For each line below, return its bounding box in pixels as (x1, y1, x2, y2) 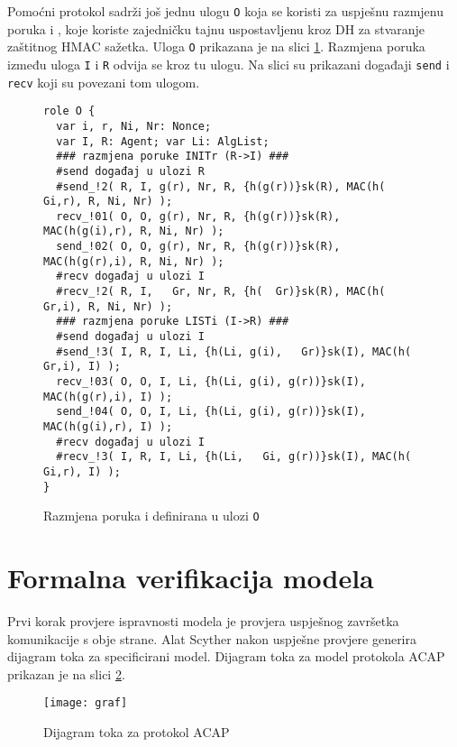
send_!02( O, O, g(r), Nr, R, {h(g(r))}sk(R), (56, 240, 341, 254)
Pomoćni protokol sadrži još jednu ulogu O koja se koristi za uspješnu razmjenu (7, 2, 444, 20)
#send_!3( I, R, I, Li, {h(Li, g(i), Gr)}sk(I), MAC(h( (56, 345, 412, 358)
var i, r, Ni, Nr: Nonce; (56, 119, 212, 133)
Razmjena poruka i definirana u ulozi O (43, 506, 260, 525)
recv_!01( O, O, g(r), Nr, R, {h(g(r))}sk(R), (56, 209, 341, 223)
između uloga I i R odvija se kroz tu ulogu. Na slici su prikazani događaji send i (7, 54, 450, 73)
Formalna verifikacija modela (7, 559, 374, 596)
